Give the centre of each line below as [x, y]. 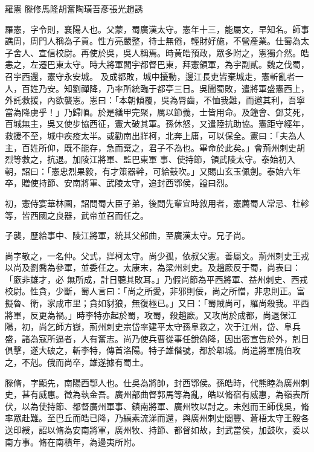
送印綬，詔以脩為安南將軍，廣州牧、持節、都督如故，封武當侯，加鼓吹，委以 [157, 430]
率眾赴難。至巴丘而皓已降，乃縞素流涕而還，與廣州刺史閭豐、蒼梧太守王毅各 [157, 418]
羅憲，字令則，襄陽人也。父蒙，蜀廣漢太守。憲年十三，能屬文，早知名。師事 [157, 29]
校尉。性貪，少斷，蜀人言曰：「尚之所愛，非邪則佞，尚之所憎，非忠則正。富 [155, 291]
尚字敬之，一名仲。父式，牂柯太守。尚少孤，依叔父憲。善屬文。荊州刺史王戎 [157, 255]
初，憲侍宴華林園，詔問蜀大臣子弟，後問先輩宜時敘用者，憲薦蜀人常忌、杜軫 [157, 203]
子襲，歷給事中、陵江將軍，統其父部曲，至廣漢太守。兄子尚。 [127, 235]
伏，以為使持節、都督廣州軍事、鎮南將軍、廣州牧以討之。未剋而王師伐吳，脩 [157, 406]
